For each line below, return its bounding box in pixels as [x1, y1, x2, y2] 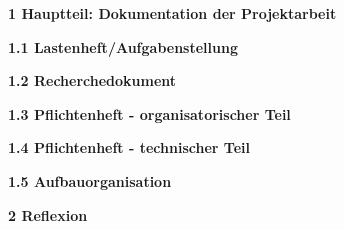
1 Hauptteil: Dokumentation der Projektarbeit [8, 3, 337, 23]
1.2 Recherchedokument [8, 70, 177, 91]
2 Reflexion [8, 204, 88, 225]
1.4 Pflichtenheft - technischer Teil [8, 137, 250, 158]
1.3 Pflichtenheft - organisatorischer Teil [8, 103, 291, 124]
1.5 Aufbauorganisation [8, 170, 172, 191]
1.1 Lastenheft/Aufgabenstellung [8, 36, 238, 57]
